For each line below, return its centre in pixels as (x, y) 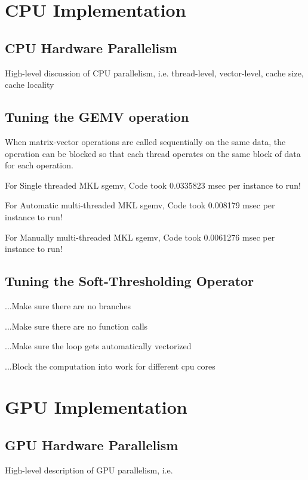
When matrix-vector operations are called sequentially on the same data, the (145, 141)
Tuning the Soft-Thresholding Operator (130, 281)
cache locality (30, 84)
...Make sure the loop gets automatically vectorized (98, 346)
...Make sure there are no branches (68, 305)
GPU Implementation (96, 407)
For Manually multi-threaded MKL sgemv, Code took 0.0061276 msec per (140, 237)
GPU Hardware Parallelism (92, 445)
